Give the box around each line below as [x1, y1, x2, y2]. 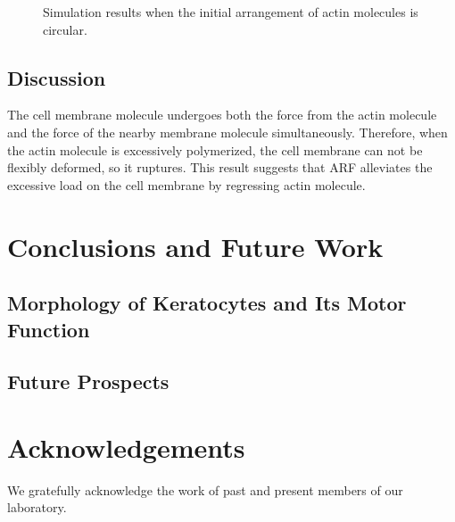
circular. [43, 20, 87, 38]
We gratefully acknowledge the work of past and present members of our [7, 480, 403, 499]
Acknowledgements [7, 428, 245, 465]
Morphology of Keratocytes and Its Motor [7, 289, 407, 317]
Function [7, 315, 90, 343]
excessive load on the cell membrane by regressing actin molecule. [7, 175, 366, 194]
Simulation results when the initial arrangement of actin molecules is [43, 3, 418, 21]
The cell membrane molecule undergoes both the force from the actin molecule [7, 105, 437, 124]
